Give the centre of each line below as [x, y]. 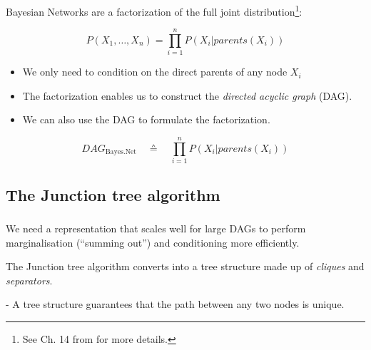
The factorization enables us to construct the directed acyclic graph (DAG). [187, 95]
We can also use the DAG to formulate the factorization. [146, 119]
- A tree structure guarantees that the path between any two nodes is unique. [175, 304]
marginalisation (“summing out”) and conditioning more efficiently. [153, 242]
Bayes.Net [121, 152]
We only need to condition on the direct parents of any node [155, 72]
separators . [29, 280]
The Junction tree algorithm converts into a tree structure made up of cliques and [185, 266]
